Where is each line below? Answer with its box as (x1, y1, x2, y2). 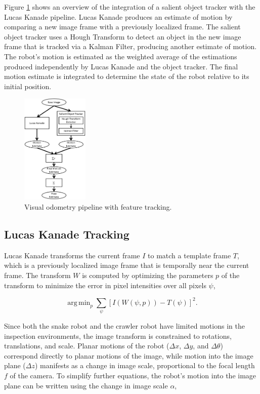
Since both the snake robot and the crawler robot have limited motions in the (4, 320, 245, 331)
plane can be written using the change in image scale (4, 380, 168, 390)
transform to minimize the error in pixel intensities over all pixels (4, 280, 206, 290)
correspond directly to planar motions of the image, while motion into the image (4, 350, 253, 361)
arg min (67, 299, 91, 306)
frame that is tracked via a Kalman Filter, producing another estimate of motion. (4, 41, 257, 52)
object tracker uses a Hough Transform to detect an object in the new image (4, 31, 241, 42)
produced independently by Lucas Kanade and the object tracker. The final (4, 61, 238, 71)
